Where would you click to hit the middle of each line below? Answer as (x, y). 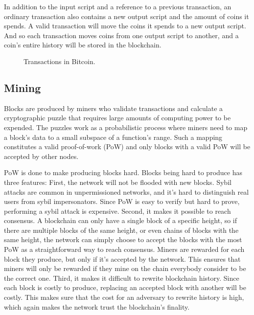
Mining (23, 87)
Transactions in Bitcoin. (59, 61)
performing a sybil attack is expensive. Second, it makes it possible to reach (117, 211)
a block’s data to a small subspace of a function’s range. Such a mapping (113, 137)
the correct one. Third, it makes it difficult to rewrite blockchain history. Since (122, 278)
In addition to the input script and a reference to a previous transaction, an (118, 6)
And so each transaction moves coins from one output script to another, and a (121, 35)
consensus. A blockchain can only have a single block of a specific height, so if (121, 220)
